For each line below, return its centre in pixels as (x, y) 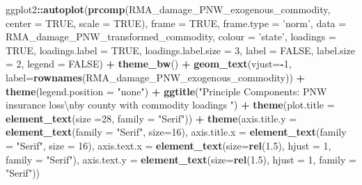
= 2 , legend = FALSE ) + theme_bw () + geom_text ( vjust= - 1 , (149, 64)
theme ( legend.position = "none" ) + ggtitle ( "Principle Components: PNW (166, 91)
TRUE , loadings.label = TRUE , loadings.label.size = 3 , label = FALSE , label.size (180, 50)
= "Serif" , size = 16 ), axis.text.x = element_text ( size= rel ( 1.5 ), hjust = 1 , (168, 145)
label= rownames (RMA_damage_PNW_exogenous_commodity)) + (156, 77)
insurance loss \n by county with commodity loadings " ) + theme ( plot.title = (170, 105)
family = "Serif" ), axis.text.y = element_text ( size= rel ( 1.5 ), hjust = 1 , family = (181, 159)
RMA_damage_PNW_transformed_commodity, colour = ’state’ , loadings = (171, 37)
